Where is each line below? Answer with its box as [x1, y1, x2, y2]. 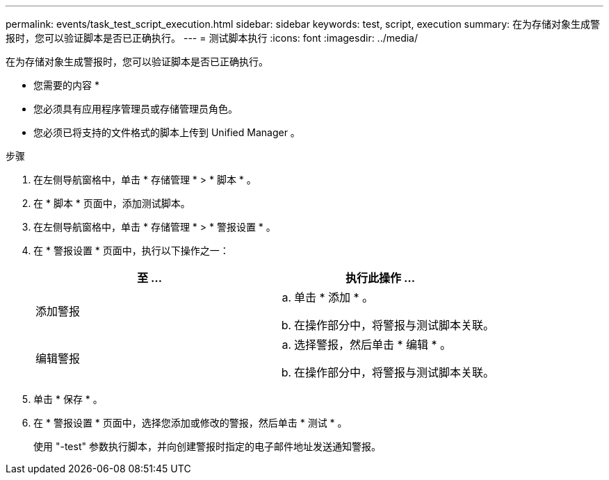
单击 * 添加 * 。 [294, 290, 374, 304]
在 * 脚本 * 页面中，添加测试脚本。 [33, 197, 190, 209]
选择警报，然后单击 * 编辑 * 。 [294, 338, 452, 351]
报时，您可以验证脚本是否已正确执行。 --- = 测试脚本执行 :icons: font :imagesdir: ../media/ [6, 32, 419, 44]
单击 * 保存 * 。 [33, 393, 103, 405]
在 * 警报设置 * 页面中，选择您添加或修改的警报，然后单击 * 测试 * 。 [33, 417, 348, 429]
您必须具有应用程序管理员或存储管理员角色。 [33, 103, 238, 115]
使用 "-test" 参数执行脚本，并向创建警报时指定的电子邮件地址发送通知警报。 [33, 440, 381, 452]
